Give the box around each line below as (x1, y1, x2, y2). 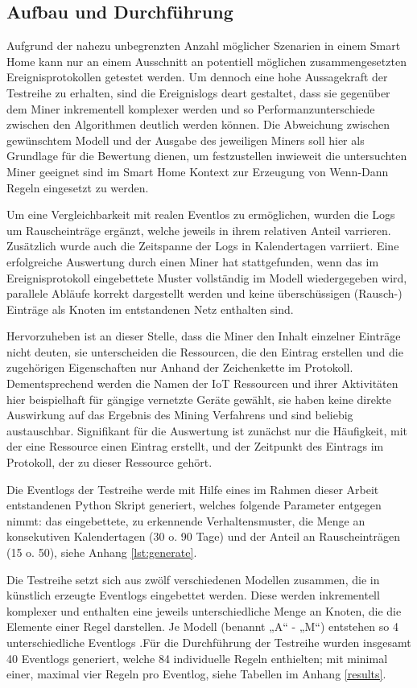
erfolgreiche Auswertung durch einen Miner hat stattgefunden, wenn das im (6, 253, 379, 270)
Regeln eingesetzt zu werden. (6, 179, 149, 196)
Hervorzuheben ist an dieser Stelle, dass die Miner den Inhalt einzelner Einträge (6, 328, 401, 344)
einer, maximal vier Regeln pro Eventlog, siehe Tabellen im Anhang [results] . (6, 665, 386, 682)
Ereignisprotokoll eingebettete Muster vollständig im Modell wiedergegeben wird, (6, 269, 407, 286)
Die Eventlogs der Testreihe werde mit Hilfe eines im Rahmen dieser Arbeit (6, 480, 379, 497)
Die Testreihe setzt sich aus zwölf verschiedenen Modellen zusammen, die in (6, 571, 380, 587)
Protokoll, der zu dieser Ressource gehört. (6, 454, 213, 471)
